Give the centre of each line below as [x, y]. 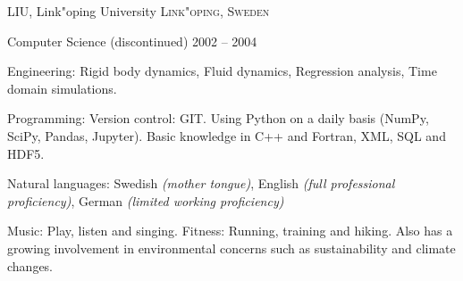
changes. [30, 265]
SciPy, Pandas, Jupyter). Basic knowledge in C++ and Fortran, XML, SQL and [227, 135]
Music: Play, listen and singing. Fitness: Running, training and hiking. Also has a [230, 231]
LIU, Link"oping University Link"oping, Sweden [139, 11]
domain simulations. [62, 88]
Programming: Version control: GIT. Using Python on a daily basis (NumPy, [218, 118]
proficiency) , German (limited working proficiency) [146, 200]
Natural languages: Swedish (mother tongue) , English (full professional [201, 183]
